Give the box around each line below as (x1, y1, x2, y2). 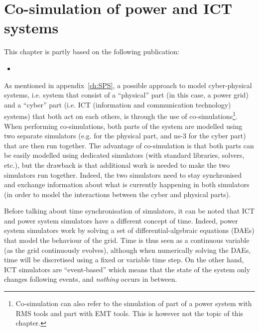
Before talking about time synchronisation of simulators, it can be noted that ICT (4, 206, 255, 216)
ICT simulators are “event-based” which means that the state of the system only (4, 264, 251, 274)
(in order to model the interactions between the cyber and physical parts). (4, 189, 231, 199)
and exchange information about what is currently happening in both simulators (4, 179, 250, 190)
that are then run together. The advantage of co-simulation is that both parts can (4, 140, 254, 150)
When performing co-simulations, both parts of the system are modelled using (4, 120, 243, 131)
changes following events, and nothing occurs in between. (4, 274, 177, 284)
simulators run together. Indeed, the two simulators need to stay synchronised (4, 169, 242, 180)
